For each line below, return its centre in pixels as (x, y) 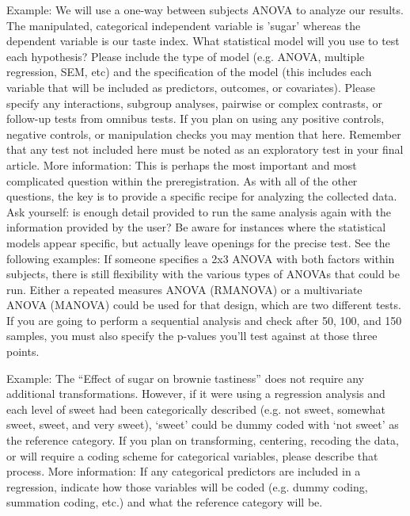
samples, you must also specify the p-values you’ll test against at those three (192, 336)
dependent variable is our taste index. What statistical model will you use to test (203, 41)
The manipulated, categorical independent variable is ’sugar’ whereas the (184, 25)
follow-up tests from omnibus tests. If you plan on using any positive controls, (196, 118)
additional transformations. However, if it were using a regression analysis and (196, 394)
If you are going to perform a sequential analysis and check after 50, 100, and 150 (204, 320)
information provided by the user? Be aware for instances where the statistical (196, 227)
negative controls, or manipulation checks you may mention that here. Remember (204, 134)
